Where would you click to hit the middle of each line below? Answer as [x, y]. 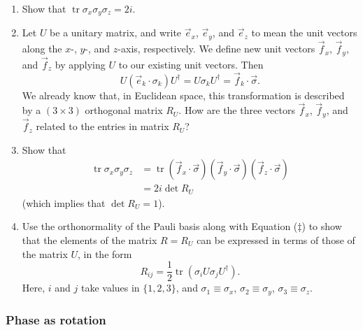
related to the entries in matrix [102, 126]
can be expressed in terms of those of [276, 239]
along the [42, 49]
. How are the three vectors [237, 110]
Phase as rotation [56, 319]
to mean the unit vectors [304, 33]
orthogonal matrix [124, 110]
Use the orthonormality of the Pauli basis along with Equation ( [160, 226]
